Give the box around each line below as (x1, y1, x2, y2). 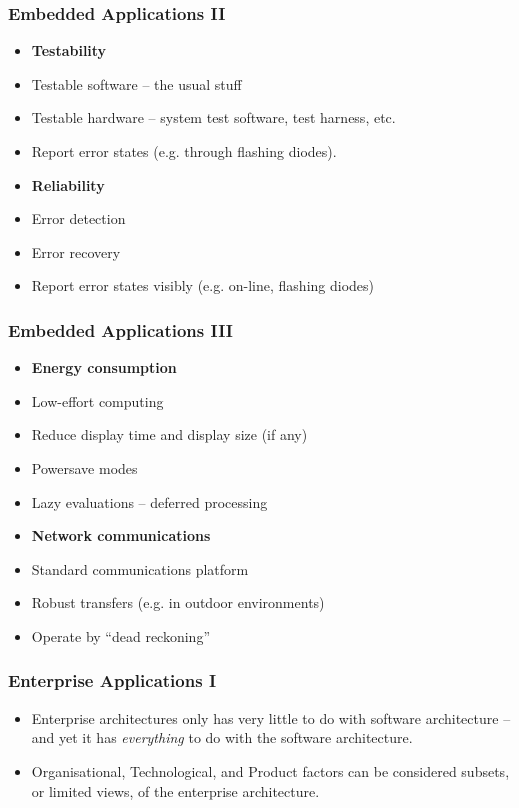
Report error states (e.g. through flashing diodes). (31, 141, 337, 161)
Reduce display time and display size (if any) (31, 424, 308, 445)
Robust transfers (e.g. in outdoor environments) (31, 592, 325, 613)
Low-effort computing (31, 390, 164, 411)
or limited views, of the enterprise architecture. (31, 780, 320, 801)
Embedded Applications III (8, 317, 233, 342)
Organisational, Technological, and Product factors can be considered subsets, (31, 760, 510, 781)
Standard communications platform (31, 558, 249, 579)
